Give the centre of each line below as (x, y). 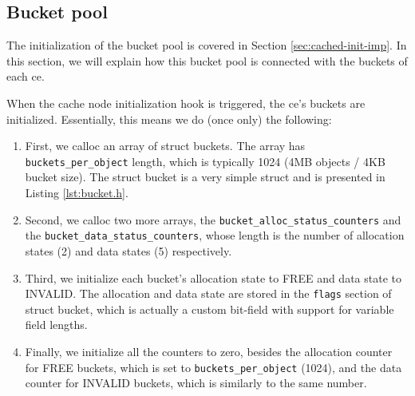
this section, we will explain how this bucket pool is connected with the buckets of (207, 60)
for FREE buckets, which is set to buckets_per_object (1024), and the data (213, 367)
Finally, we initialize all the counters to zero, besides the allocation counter (209, 351)
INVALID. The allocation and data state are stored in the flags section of (208, 293)
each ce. (26, 76)
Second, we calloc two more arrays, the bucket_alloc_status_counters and (213, 219)
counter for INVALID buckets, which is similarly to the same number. (196, 383)
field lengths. (56, 325)
